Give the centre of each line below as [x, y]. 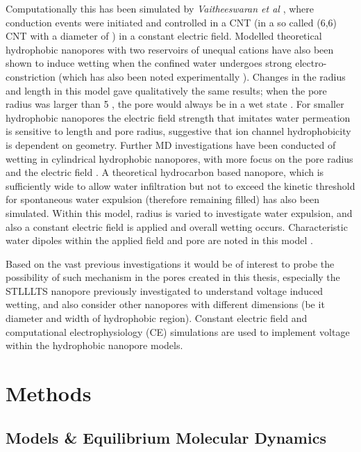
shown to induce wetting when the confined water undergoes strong [149, 63]
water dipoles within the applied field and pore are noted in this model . [159, 240]
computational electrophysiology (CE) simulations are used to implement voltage [178, 331]
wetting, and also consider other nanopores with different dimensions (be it [165, 304]
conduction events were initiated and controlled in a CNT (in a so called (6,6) [171, 22]
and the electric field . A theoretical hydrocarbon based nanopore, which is [165, 172]
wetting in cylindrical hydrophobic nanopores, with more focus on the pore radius [179, 158]
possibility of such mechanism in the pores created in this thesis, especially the [173, 277]
